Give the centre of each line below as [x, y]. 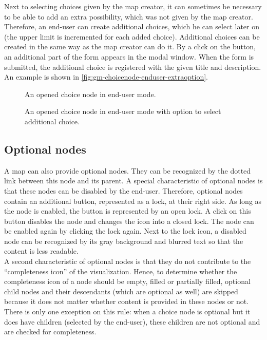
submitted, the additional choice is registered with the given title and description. [133, 67]
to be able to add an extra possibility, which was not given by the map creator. [129, 16]
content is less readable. [41, 251]
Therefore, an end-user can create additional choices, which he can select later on [132, 26]
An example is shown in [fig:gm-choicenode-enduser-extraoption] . [106, 77]
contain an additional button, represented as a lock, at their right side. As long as [133, 201]
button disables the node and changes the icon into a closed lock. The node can [129, 221]
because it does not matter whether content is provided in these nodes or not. [127, 301]
